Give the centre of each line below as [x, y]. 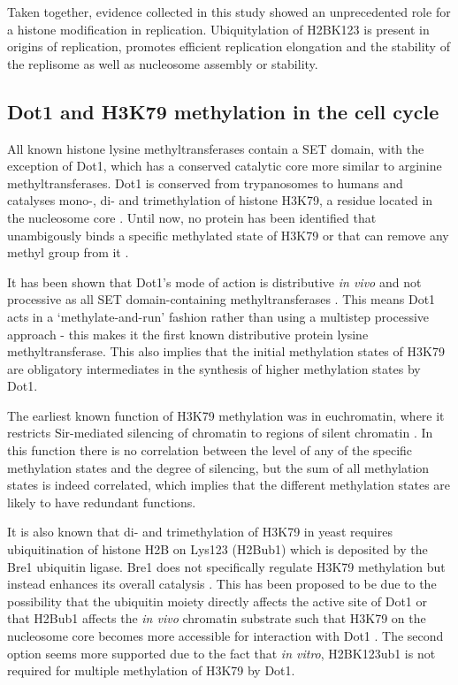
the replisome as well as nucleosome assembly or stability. [163, 63]
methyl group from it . [68, 252]
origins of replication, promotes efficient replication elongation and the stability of [229, 46]
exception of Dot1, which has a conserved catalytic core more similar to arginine [225, 166]
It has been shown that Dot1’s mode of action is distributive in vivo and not [214, 282]
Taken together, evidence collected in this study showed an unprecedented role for [229, 11]
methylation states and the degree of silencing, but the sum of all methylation [218, 467]
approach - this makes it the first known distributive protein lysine [188, 334]
